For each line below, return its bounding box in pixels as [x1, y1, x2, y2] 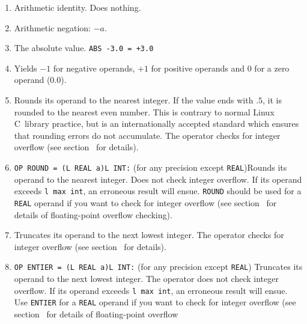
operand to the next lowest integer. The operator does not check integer [14, 272, 279, 284]
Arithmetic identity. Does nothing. [14, 1, 141, 13]
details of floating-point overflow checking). [14, 208, 172, 221]
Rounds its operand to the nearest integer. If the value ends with [14, 94, 254, 106]
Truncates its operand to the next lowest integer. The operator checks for [14, 228, 284, 241]
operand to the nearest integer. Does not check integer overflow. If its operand [14, 173, 302, 185]
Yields [14, 61, 37, 74]
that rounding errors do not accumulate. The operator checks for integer [14, 129, 281, 141]
